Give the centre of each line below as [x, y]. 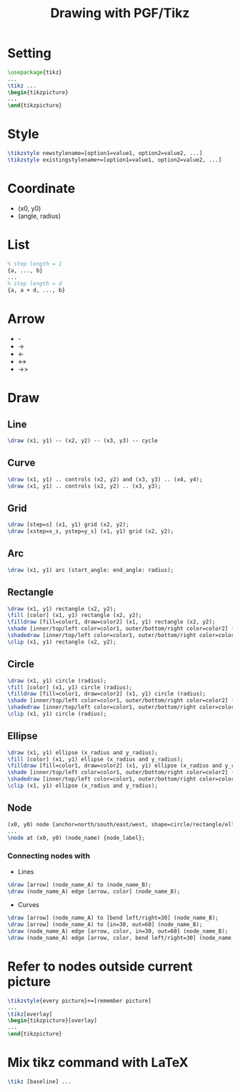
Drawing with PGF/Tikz [120, 13]
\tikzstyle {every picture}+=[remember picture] [80, 1001]
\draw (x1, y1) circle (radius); [57, 681]
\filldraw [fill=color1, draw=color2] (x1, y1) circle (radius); [106, 694]
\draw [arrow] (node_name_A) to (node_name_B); [80, 885]
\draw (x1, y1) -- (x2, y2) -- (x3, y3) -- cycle [83, 441]
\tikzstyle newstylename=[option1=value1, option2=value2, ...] [105, 154]
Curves [28, 905]
